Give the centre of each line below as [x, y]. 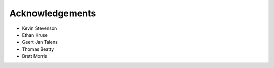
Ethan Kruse [35, 35]
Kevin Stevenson [40, 28]
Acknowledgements [53, 13]
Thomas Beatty [38, 49]
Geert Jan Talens [40, 42]
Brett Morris [35, 56]
